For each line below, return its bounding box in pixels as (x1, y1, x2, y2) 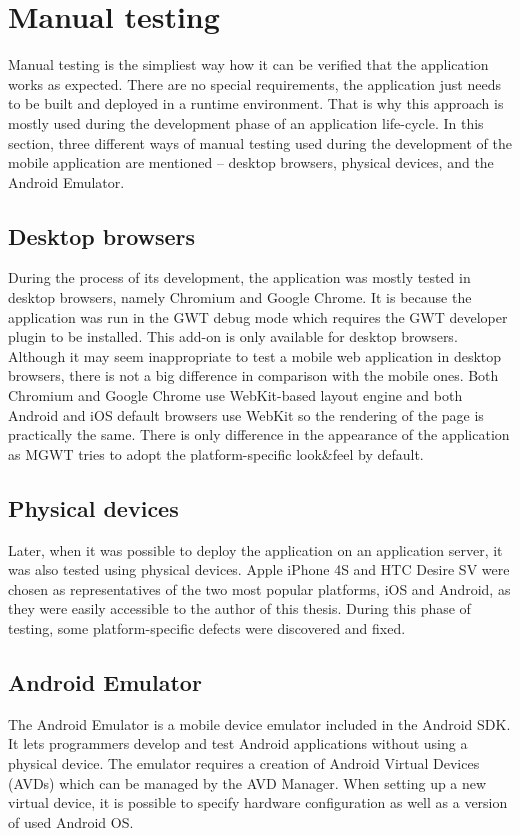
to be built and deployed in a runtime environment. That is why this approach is (8, 93, 504, 114)
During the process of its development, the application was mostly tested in (8, 267, 471, 288)
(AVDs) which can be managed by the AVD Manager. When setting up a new (8, 772, 487, 793)
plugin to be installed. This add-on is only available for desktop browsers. (8, 326, 458, 347)
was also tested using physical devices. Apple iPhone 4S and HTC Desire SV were (8, 559, 510, 580)
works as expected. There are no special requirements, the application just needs (8, 73, 501, 94)
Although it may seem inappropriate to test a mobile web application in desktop (8, 345, 502, 366)
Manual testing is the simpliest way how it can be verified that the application (8, 54, 489, 75)
